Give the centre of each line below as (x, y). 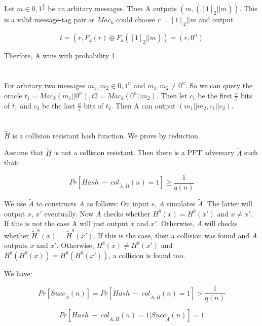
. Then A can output (143, 105)
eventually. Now (69, 213)
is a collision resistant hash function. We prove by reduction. (106, 135)
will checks (221, 223)
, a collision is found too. (147, 255)
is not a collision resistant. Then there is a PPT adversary (144, 152)
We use (15, 204)
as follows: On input (118, 204)
